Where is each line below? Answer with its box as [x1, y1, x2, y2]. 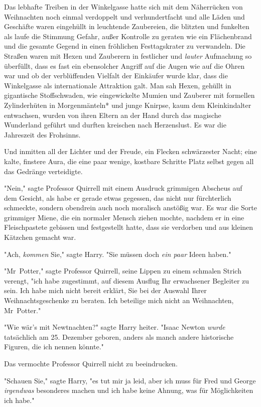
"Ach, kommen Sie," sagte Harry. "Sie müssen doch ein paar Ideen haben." [4, 248, 231, 259]
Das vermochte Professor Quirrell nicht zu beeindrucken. [4, 358, 178, 368]
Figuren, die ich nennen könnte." [4, 341, 104, 352]
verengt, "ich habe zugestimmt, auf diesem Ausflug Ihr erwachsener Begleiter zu [4, 275, 249, 286]
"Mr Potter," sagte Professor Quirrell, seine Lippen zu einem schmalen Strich [4, 265, 241, 276]
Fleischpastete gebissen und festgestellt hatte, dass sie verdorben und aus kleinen [4, 222, 253, 232]
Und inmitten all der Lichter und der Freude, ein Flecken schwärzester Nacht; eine [4, 146, 257, 157]
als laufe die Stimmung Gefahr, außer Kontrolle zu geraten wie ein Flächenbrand [4, 31, 252, 41]
